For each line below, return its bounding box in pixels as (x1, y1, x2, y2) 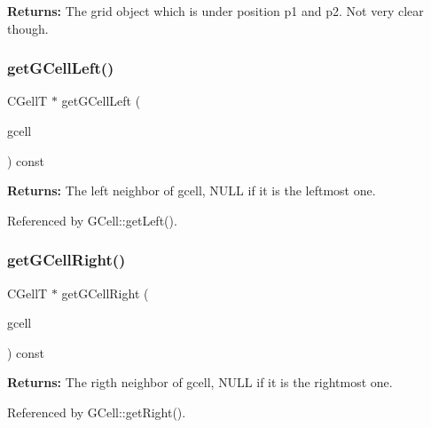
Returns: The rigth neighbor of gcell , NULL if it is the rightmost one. (7, 373, 393, 392)
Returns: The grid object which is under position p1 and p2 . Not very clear (7, 2, 424, 20)
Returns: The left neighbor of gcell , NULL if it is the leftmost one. (7, 181, 376, 200)
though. (7, 19, 49, 37)
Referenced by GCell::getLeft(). (7, 210, 177, 229)
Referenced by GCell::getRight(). (7, 402, 186, 421)
